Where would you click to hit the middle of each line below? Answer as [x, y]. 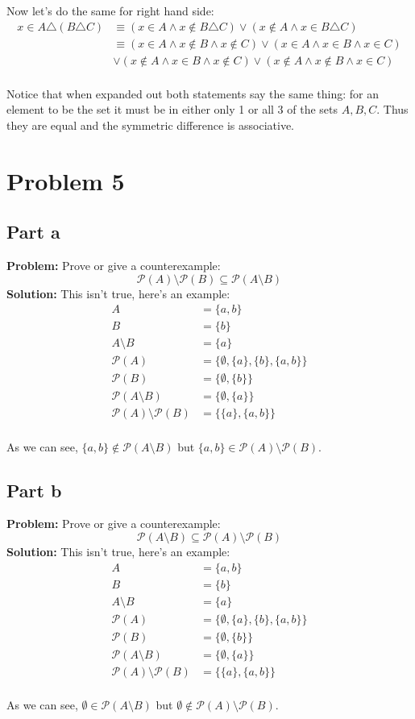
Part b [34, 490]
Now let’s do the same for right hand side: [110, 10]
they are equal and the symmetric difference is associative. [150, 125]
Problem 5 [66, 180]
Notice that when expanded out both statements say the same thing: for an [193, 93]
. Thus [392, 109]
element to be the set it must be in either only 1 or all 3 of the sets [172, 109]
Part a [33, 232]
